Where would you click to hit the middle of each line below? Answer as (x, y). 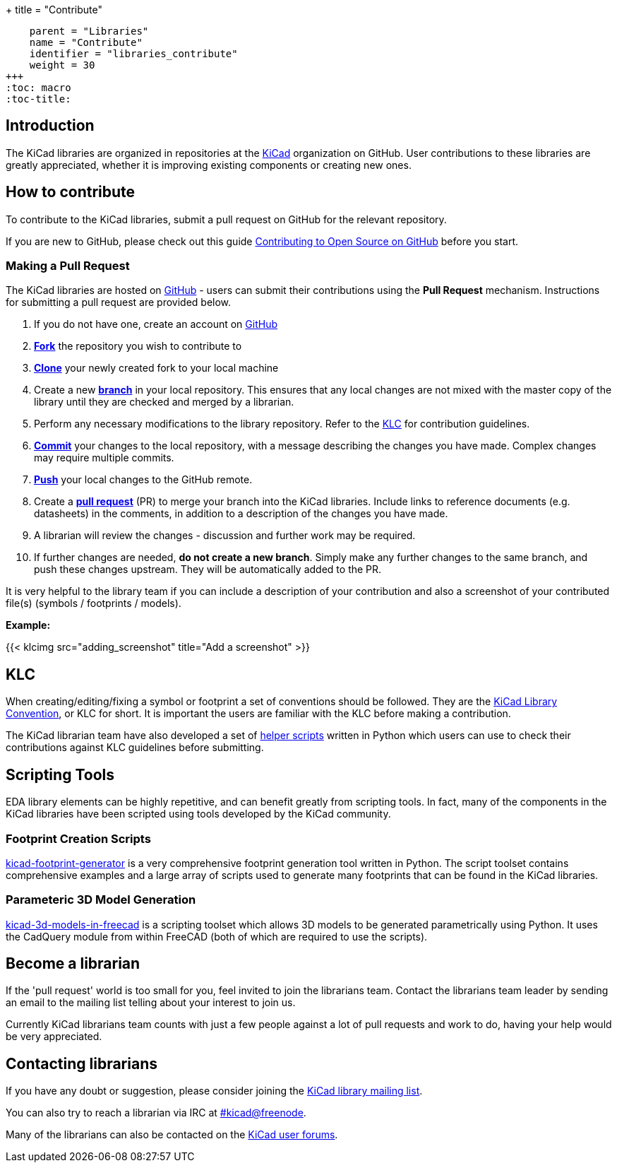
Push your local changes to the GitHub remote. (143, 480)
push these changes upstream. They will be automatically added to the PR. (208, 570)
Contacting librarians (82, 1063)
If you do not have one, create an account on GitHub (156, 324)
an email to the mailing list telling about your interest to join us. (151, 1003)
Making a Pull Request (68, 266)
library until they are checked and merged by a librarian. (164, 402)
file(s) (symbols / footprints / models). (94, 603)
